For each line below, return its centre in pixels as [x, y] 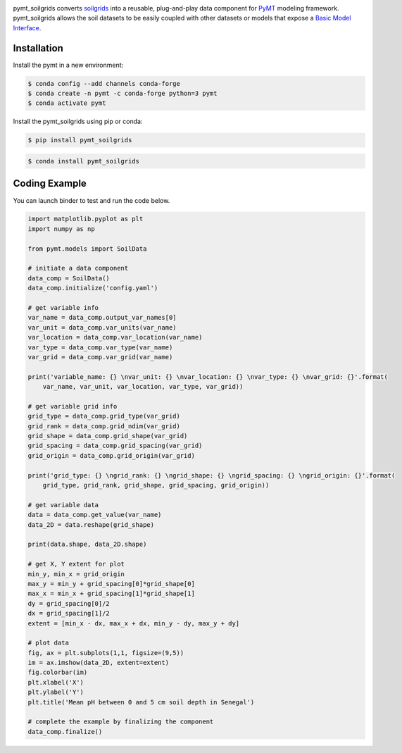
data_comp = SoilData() [69, 278]
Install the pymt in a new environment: [68, 65]
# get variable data [63, 505]
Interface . [27, 27]
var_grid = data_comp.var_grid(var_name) [100, 357]
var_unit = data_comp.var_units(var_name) [102, 327]
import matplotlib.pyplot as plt [86, 219]
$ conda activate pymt [67, 103]
